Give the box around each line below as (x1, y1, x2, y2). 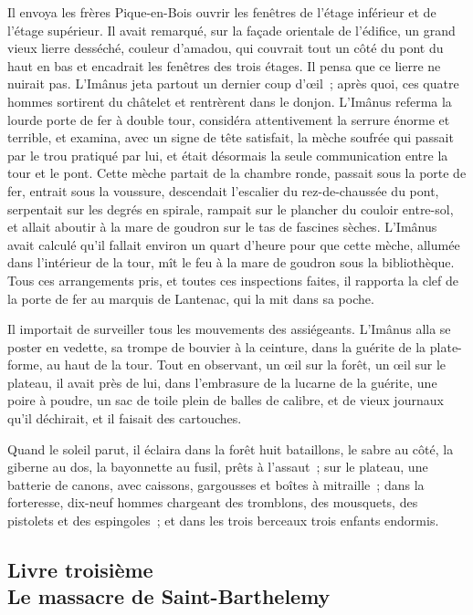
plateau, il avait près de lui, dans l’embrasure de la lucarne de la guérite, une (7, 372, 437, 391)
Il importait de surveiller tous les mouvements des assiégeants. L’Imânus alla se (7, 319, 451, 339)
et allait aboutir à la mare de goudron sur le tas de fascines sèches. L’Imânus (7, 217, 437, 236)
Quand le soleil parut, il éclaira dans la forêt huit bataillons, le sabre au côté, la (7, 439, 454, 458)
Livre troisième (7, 556, 153, 584)
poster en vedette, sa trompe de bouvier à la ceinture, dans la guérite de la (7, 337, 426, 356)
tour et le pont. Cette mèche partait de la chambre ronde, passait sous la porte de (7, 163, 467, 182)
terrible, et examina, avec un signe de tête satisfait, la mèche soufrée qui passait (7, 128, 454, 147)
